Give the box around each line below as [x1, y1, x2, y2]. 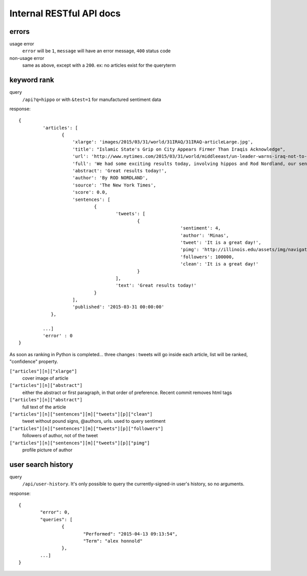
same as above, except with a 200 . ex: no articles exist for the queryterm [22, 62, 176, 69]
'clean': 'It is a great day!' [180, 261, 259, 267]
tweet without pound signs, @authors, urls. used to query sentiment [22, 418, 166, 424]
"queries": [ [40, 517, 73, 522]
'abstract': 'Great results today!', [72, 168, 167, 174]
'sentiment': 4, [180, 225, 221, 231]
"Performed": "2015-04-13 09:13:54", [83, 531, 178, 537]
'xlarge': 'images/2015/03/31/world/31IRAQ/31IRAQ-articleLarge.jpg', [72, 139, 253, 145]
